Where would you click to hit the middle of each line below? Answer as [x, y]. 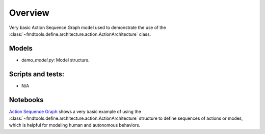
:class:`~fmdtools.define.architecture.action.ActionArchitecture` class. [80, 34]
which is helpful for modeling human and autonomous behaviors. [75, 125]
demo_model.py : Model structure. [55, 60]
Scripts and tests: [37, 74]
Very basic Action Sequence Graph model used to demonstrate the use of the [88, 27]
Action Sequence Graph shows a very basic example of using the [75, 111]
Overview [29, 13]
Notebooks [26, 100]
